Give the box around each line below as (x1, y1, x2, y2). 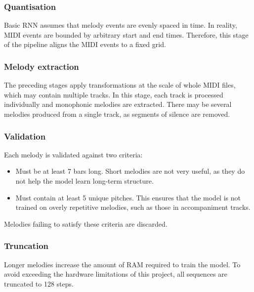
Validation (4, 130, 46, 142)
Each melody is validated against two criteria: (4, 149, 143, 159)
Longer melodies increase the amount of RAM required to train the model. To (4, 259, 241, 269)
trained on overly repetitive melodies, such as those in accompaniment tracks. (15, 202, 251, 212)
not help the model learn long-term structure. (15, 176, 154, 186)
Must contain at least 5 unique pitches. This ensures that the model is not (15, 192, 241, 202)
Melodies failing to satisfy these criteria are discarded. (4, 218, 168, 229)
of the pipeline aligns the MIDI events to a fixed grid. (4, 39, 166, 49)
